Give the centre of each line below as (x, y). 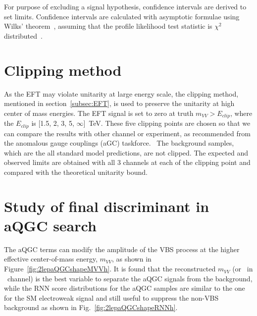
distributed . (23, 35)
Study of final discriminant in (107, 206)
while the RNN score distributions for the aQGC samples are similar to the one (125, 288)
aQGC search (50, 225)
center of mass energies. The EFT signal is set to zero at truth (99, 113)
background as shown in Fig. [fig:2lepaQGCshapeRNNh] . (91, 307)
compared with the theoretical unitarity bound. (76, 172)
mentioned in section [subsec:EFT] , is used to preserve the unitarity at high (119, 103)
